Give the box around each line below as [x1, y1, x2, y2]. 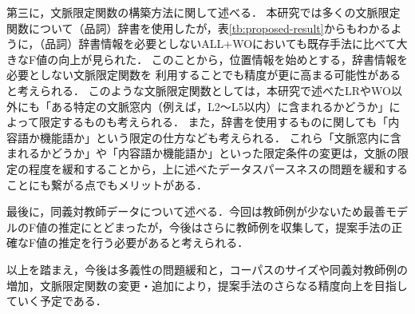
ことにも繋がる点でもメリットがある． [6, 176, 207, 193]
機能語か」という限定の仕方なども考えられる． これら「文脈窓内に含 [39, 129, 401, 145]
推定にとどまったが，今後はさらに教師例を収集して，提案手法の [58, 218, 392, 235]
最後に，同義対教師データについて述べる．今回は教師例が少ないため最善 [6, 203, 385, 220]
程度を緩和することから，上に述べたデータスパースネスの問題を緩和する [28, 160, 408, 177]
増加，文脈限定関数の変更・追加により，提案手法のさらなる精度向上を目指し [6, 276, 408, 293]
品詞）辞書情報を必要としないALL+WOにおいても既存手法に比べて [45, 35, 397, 52]
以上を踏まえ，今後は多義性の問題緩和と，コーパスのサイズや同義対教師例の [6, 260, 408, 277]
